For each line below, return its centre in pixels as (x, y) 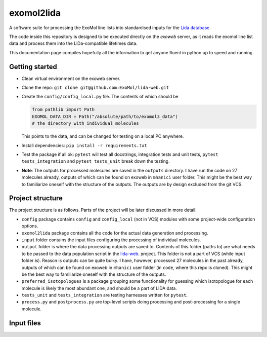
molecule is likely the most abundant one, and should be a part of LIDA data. (99, 288)
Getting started (33, 67)
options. (30, 226)
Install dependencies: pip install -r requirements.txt (84, 145)
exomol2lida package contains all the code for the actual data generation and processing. (115, 233)
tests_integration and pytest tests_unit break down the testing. (96, 161)
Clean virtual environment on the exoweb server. (71, 78)
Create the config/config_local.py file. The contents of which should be (100, 97)
